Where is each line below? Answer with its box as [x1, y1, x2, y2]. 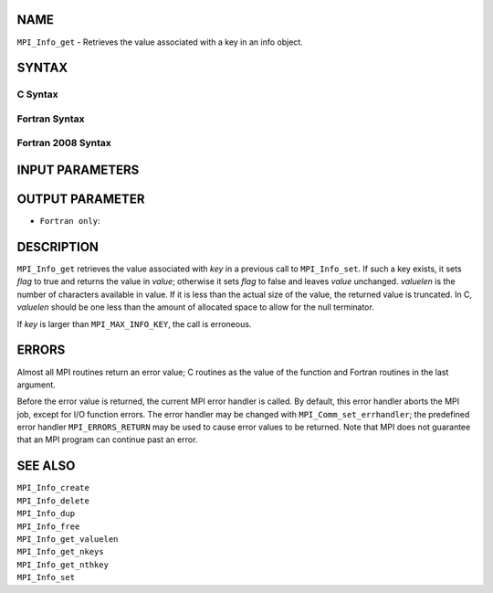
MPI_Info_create [16, 482, 90, 493]
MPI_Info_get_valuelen [16, 534, 119, 544]
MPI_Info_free [16, 521, 80, 532]
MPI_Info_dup [16, 508, 76, 519]
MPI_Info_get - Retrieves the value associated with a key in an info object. [16, 37, 303, 48]
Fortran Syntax [16, 112, 85, 125]
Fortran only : [39, 216, 100, 227]
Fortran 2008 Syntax [16, 137, 111, 150]
